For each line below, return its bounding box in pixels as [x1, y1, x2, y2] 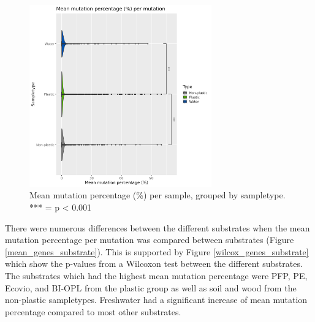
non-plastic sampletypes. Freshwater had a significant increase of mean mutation [5, 293, 308, 306]
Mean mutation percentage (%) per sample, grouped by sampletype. [29, 189, 286, 201]
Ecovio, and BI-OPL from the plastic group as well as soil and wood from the [5, 281, 297, 294]
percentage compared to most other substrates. [5, 305, 181, 318]
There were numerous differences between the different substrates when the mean [5, 221, 310, 234]
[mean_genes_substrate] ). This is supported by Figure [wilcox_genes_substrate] [5, 245, 309, 258]
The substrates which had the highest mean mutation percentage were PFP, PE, [5, 269, 308, 282]
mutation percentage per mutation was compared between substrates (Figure [5, 233, 294, 246]
